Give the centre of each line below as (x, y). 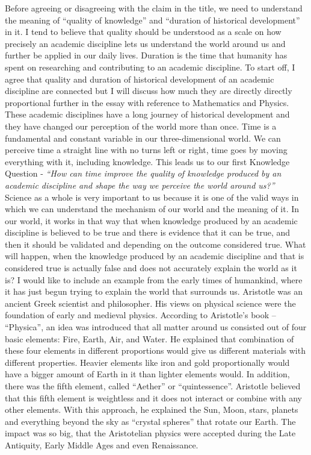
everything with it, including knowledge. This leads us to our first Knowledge (147, 161)
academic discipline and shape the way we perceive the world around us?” (140, 185)
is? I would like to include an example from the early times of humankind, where (154, 279)
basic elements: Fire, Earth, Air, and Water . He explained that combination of (149, 338)
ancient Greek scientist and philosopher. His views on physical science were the (150, 303)
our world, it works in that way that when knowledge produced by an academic (151, 220)
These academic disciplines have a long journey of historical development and (147, 114)
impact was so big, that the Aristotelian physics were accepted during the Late (150, 433)
